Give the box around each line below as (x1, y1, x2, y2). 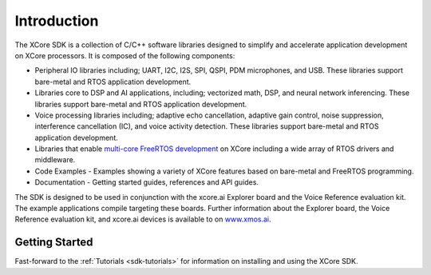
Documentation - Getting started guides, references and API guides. (34, 177, 259, 187)
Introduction (14, 12, 99, 30)
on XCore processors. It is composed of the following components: (14, 50, 235, 60)
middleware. (34, 155, 76, 165)
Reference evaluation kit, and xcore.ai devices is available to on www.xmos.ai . (14, 214, 271, 224)
